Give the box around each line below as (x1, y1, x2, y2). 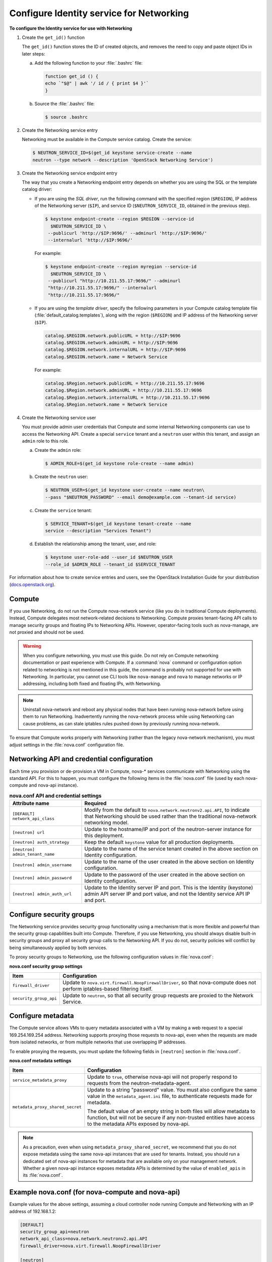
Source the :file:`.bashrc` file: (34, 100, 95, 107)
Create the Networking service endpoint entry (22, 170, 118, 176)
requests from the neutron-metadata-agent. (87, 1080, 191, 1087)
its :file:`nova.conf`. (23, 1172, 63, 1178)
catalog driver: (22, 186, 52, 192)
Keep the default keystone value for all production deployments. (84, 838, 235, 846)
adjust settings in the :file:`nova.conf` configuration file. (9, 742, 124, 748)
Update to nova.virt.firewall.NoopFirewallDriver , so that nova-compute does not (62, 979, 256, 986)
